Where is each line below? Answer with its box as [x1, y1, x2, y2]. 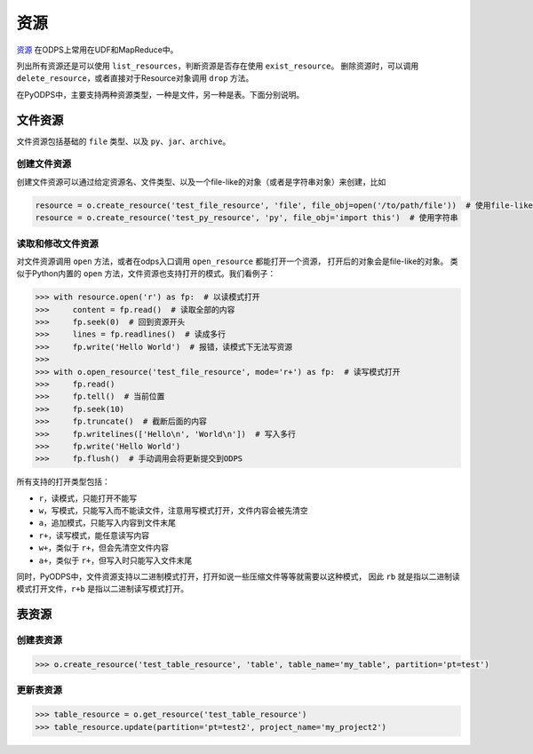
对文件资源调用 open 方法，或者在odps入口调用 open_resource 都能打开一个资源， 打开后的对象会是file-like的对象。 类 [16, 256, 458, 266]
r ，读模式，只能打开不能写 [38, 493, 138, 504]
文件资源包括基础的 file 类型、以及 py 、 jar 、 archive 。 [16, 136, 231, 147]
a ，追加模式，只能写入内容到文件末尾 [38, 518, 177, 528]
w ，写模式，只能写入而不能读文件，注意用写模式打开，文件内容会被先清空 [38, 505, 308, 516]
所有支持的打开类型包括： [16, 476, 110, 488]
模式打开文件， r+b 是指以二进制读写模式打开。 [16, 583, 189, 594]
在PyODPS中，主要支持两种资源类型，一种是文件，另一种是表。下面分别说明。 [16, 89, 305, 99]
